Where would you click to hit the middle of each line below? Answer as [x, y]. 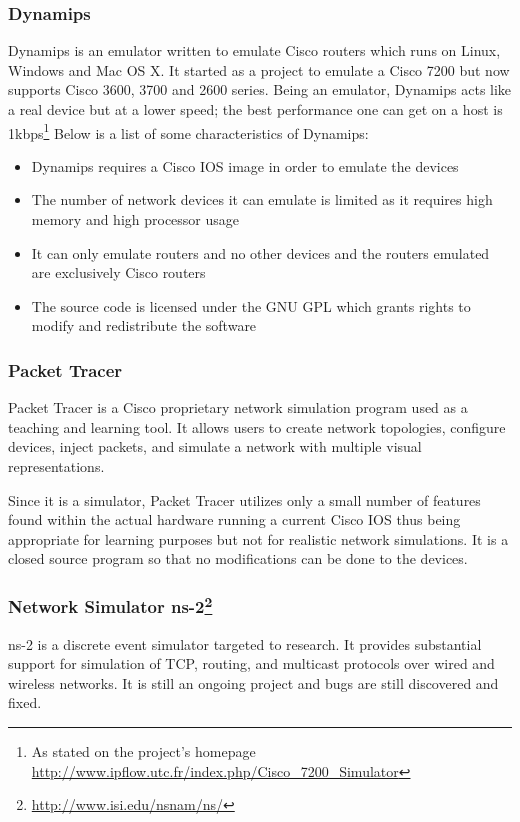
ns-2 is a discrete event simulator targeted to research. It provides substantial [245, 643]
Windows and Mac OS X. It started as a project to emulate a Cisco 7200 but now [259, 69]
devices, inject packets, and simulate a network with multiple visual [215, 446]
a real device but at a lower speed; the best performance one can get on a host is [255, 109]
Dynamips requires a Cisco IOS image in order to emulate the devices [245, 165]
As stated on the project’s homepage [143, 751]
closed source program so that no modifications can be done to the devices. [238, 558]
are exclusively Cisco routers [118, 272]
